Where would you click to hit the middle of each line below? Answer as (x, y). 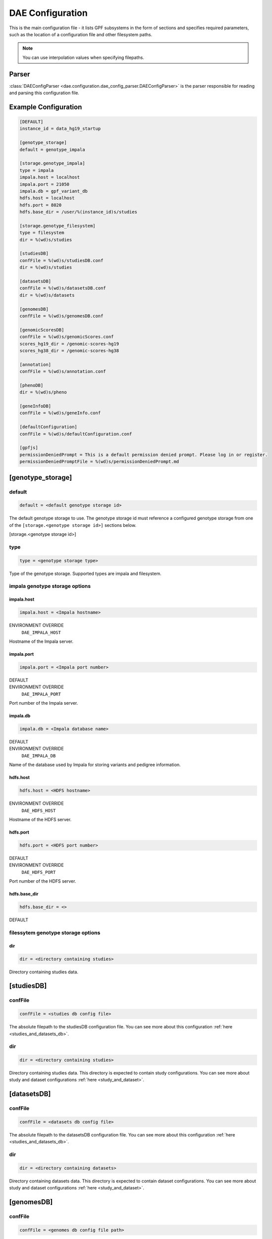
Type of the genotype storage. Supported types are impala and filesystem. (85, 573)
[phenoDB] (31, 385)
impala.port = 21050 (44, 184)
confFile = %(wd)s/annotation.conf (63, 371)
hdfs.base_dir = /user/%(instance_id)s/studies (78, 212)
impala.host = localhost (50, 177)
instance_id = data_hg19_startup (60, 129)
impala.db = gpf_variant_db (54, 191)
